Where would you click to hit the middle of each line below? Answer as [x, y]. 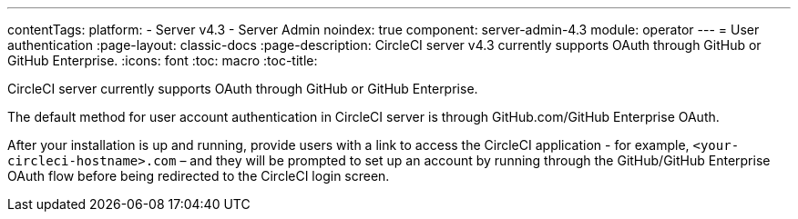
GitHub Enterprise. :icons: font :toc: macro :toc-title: [163, 60]
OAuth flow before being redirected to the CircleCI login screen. [199, 176]
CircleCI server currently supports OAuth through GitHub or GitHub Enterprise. [243, 89]
